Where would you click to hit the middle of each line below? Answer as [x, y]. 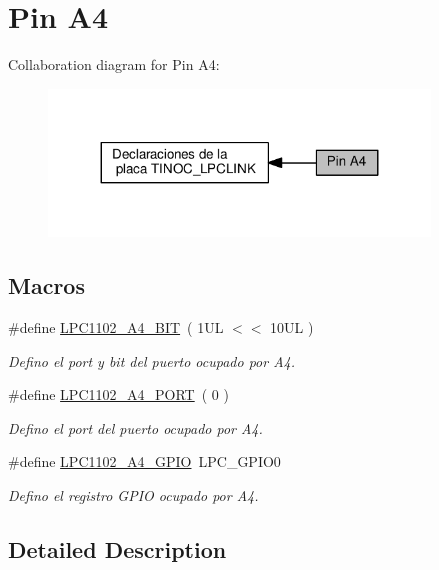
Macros [46, 285]
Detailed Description [117, 548]
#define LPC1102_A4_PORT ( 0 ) [118, 394]
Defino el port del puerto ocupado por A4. [135, 427]
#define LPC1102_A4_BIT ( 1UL [116, 326]
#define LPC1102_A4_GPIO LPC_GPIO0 [144, 461]
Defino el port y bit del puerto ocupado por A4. [152, 360]
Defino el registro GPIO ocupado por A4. [133, 494]
